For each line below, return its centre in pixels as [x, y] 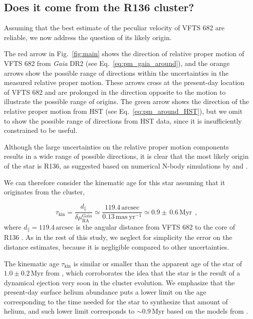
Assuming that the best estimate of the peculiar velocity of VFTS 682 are [114, 28]
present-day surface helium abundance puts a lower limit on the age [105, 292]
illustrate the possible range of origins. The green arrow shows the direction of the [126, 101]
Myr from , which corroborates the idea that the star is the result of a [136, 273]
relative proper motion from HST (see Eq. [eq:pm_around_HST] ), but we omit [123, 111]
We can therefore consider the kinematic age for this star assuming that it [115, 182]
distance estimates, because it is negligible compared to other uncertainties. [117, 246]
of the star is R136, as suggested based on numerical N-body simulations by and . [126, 165]
